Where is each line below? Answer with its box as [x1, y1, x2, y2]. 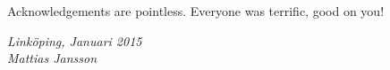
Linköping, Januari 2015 [7, 31, 142, 50]
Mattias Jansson [7, 49, 97, 67]
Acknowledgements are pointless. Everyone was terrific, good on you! [7, 2, 385, 19]
